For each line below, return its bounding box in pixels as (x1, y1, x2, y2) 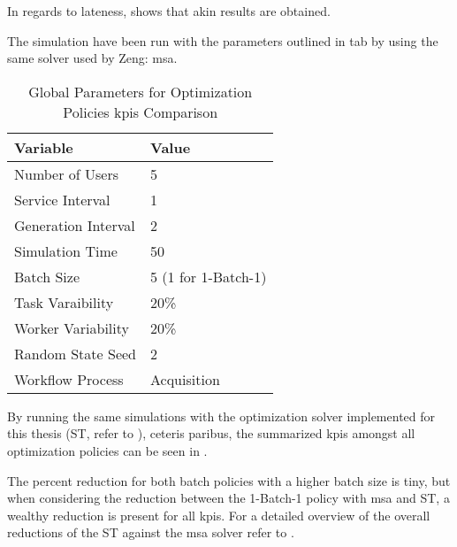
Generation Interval (14, 214, 135, 235)
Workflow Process (14, 368, 124, 389)
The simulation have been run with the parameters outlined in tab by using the (7, 31, 438, 50)
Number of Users (14, 163, 119, 184)
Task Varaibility (14, 291, 114, 312)
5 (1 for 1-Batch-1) (150, 266, 267, 287)
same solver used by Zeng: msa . (7, 49, 178, 67)
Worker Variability (14, 317, 129, 338)
